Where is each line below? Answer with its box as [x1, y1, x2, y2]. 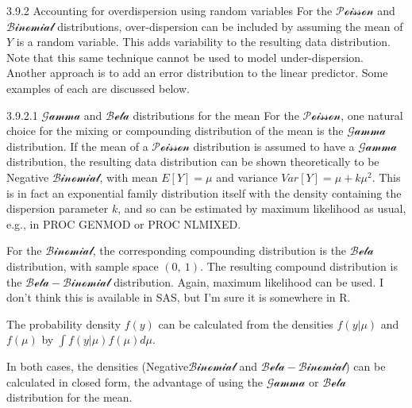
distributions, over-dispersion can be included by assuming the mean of [57, 17, 403, 34]
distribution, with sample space [6, 257, 159, 274]
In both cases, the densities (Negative [6, 358, 189, 375]
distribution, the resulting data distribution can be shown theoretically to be [6, 153, 379, 170]
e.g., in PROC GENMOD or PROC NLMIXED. [6, 215, 241, 232]
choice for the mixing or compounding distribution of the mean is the [6, 122, 344, 139]
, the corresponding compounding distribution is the [92, 242, 347, 259]
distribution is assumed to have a [193, 137, 355, 154]
